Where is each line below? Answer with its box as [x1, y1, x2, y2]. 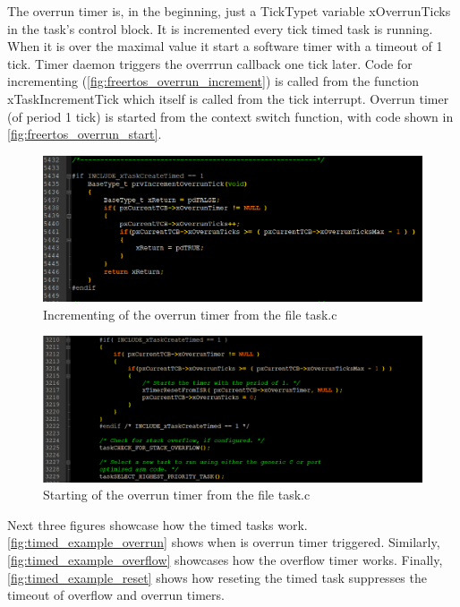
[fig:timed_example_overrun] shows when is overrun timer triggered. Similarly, [7, 533, 440, 551]
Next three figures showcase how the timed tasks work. [7, 515, 308, 534]
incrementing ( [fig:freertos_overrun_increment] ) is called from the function [7, 72, 420, 90]
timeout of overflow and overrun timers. [7, 586, 225, 604]
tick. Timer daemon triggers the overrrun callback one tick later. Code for [7, 54, 413, 73]
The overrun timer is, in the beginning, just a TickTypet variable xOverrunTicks [7, 2, 451, 20]
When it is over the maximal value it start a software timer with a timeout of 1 [7, 37, 443, 56]
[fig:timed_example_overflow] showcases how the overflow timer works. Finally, [7, 551, 443, 569]
